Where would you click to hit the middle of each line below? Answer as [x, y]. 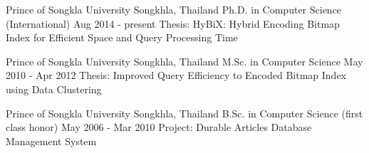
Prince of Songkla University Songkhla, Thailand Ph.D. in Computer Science [174, 9]
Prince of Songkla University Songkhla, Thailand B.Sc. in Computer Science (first [184, 113]
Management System [51, 141]
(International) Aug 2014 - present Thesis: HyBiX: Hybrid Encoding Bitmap [173, 23]
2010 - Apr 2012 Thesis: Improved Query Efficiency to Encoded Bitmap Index [176, 75]
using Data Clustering [54, 89]
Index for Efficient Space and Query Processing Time [122, 37]
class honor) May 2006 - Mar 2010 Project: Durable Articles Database [159, 127]
